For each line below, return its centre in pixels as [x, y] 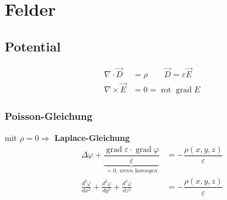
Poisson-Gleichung [49, 116]
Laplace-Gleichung [92, 138]
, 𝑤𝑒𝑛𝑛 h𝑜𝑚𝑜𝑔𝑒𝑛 [137, 170]
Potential [33, 46]
